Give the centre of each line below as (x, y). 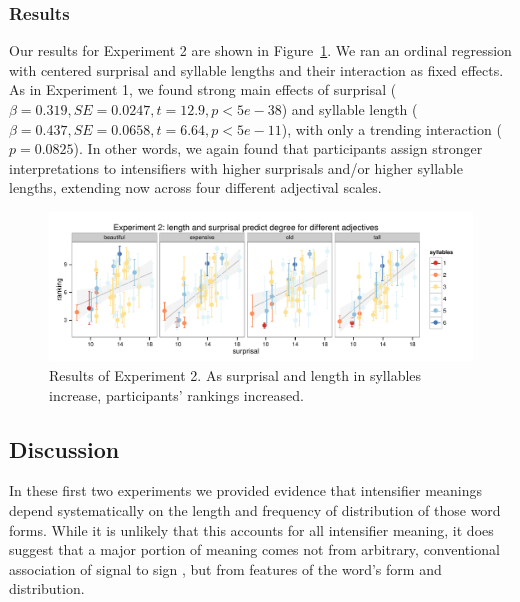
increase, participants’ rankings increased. (176, 394)
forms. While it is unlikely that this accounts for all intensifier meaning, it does (251, 529)
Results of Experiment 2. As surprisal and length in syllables (235, 375)
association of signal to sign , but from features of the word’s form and (225, 568)
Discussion (64, 448)
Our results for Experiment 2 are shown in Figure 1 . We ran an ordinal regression (260, 50)
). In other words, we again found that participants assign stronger (278, 148)
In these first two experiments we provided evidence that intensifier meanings (246, 490)
